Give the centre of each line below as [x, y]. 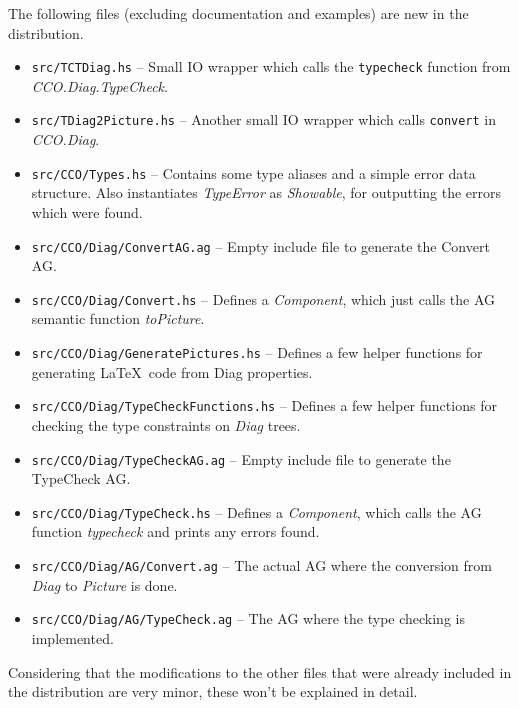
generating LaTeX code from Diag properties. [172, 371]
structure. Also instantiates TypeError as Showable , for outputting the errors [266, 192]
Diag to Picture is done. [104, 584]
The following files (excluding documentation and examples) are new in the [238, 13]
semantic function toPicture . [118, 318]
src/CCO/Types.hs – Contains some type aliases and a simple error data [253, 172]
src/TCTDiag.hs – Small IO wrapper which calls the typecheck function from [271, 66]
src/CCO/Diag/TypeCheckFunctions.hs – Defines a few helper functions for [264, 405]
